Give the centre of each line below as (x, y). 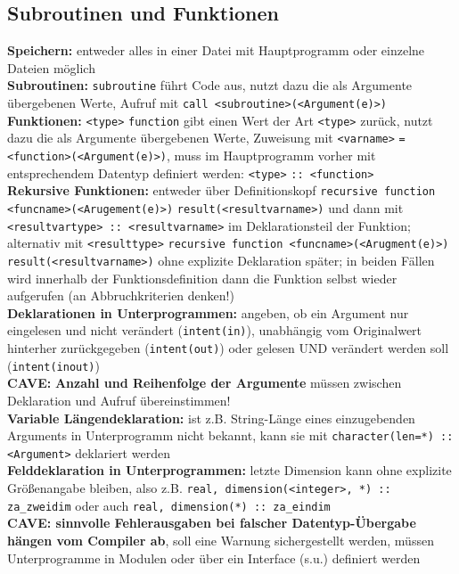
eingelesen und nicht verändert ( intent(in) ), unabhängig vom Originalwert (215, 330)
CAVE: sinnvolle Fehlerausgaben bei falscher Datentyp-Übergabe (212, 523)
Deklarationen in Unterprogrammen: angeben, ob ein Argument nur (208, 312)
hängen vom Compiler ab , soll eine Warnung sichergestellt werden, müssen (221, 540)
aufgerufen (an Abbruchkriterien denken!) (121, 295)
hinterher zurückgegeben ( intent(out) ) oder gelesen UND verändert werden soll (228, 348)
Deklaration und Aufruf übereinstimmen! (119, 400)
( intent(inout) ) (53, 365)
